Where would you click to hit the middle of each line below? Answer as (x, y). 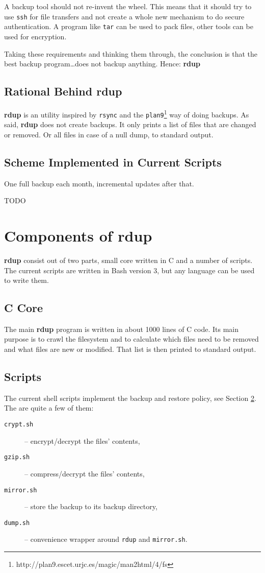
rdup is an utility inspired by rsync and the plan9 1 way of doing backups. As (127, 113)
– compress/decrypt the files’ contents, (85, 473)
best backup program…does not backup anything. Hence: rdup (102, 64)
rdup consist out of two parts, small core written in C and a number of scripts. (128, 260)
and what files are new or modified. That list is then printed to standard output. (130, 349)
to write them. (26, 280)
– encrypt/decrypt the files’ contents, (82, 440)
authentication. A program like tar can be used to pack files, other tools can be (129, 26)
